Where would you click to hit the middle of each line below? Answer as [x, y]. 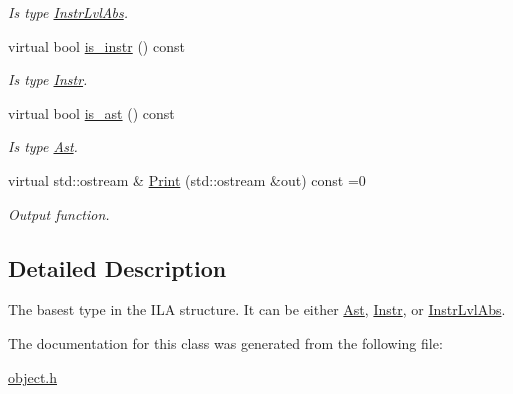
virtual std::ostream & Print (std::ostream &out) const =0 [187, 179]
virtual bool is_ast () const [91, 112]
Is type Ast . [43, 146]
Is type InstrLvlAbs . [68, 12]
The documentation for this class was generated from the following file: [225, 342]
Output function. [59, 213]
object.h [33, 376]
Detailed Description [117, 267]
